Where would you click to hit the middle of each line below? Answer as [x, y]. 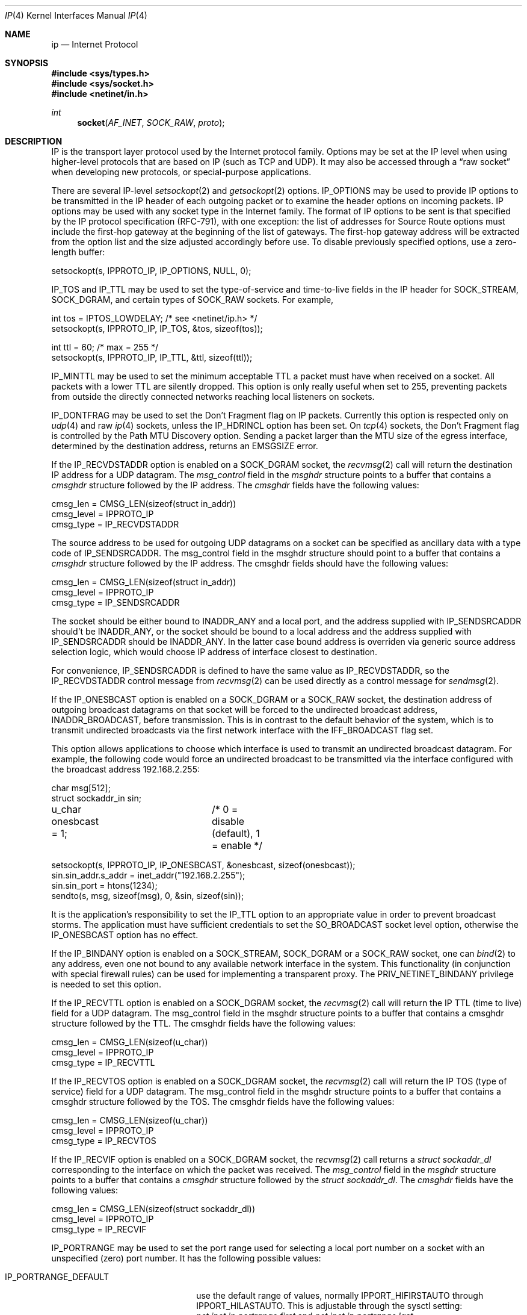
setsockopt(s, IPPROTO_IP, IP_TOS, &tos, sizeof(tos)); [157, 328]
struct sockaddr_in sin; [96, 798]
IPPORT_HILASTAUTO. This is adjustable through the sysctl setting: [329, 1306]
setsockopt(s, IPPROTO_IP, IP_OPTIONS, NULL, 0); [151, 271]
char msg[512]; [81, 788]
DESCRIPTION [34, 141]
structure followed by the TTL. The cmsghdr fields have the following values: [203, 1023]
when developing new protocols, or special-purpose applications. [181, 172]
